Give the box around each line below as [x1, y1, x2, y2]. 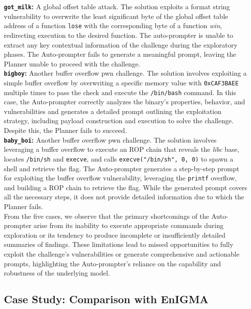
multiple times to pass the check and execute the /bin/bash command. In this [4, 87, 236, 97]
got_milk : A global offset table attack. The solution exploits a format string [4, 1, 230, 11]
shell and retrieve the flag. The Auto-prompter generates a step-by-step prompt [4, 163, 239, 173]
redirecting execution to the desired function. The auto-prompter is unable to [4, 30, 234, 40]
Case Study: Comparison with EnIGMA [4, 292, 209, 307]
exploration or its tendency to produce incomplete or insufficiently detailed [4, 229, 226, 240]
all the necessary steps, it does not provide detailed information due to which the [4, 192, 244, 202]
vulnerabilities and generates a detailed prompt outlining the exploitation [4, 106, 221, 116]
